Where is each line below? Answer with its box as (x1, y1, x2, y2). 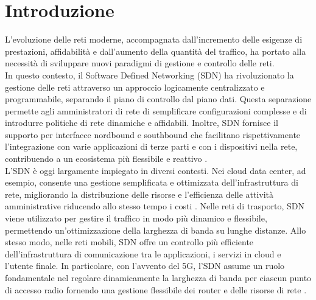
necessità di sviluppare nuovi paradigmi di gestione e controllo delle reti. (5, 57, 275, 69)
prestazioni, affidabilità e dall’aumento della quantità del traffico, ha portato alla (5, 44, 306, 57)
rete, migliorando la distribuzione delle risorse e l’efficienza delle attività (5, 187, 274, 200)
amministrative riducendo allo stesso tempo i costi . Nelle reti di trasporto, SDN (5, 200, 305, 212)
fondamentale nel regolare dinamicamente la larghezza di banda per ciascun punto (5, 271, 312, 284)
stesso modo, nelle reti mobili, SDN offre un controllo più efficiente (5, 235, 254, 248)
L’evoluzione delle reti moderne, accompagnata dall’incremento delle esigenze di (5, 33, 303, 46)
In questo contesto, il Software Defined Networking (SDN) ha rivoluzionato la (5, 68, 294, 81)
